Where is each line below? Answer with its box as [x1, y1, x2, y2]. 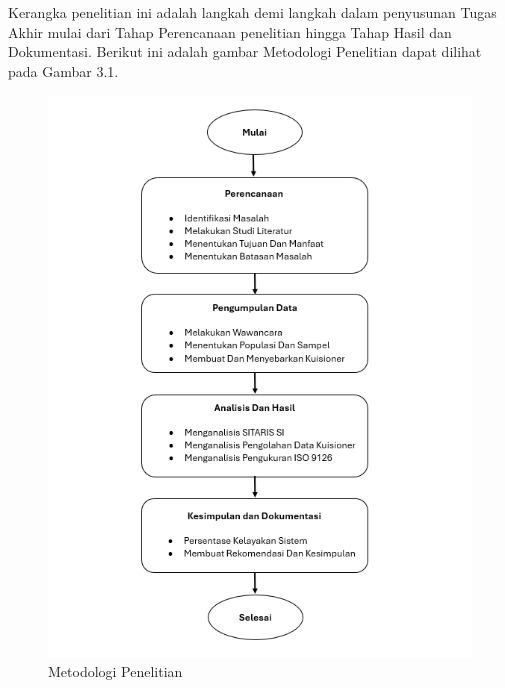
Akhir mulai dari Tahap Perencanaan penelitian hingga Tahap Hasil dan [8, 21, 452, 42]
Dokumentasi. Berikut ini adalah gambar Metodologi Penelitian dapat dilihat [8, 41, 482, 62]
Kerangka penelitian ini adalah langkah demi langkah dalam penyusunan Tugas [8, 2, 497, 23]
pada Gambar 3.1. [8, 60, 119, 81]
